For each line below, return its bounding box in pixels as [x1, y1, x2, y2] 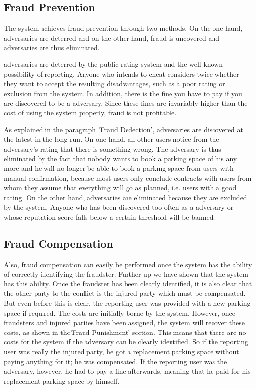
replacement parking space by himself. [4, 375, 120, 386]
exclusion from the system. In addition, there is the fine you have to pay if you [4, 88, 242, 98]
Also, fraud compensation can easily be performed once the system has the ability [4, 259, 252, 269]
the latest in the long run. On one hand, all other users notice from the [4, 134, 219, 144]
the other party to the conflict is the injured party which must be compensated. [4, 288, 246, 298]
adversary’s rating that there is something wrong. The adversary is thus [4, 143, 221, 154]
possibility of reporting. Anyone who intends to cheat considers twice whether [4, 68, 239, 79]
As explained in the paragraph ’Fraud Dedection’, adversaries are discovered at [4, 124, 243, 134]
